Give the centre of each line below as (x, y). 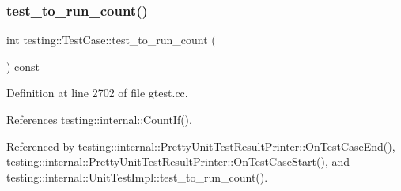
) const (23, 66)
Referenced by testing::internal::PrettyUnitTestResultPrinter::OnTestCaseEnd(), (201, 146)
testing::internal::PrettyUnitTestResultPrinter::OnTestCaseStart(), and (178, 161)
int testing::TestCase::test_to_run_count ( (111, 40)
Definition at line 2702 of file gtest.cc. (97, 93)
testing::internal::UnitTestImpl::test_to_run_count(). (137, 176)
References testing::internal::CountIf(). (99, 119)
